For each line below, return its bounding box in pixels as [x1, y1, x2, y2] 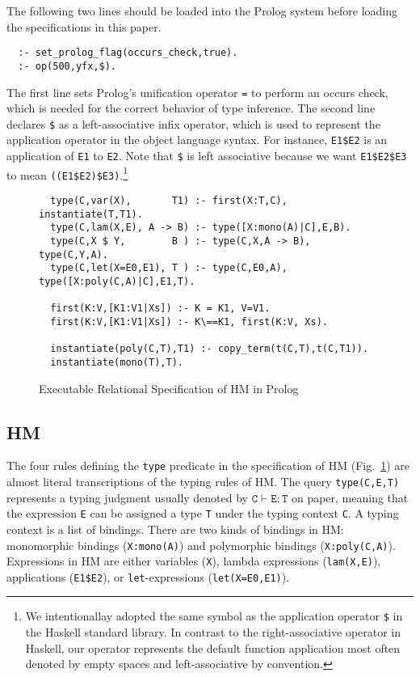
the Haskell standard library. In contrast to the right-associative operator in [25, 624, 401, 641]
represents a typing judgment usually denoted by [6, 489, 248, 506]
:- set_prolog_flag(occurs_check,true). [18, 47, 238, 59]
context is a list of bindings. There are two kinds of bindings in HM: [6, 520, 344, 537]
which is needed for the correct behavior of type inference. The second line [6, 99, 376, 116]
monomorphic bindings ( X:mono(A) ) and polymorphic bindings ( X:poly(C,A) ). [6, 536, 396, 553]
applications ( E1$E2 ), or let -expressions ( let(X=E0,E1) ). [6, 568, 290, 585]
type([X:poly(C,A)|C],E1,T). [39, 275, 195, 287]
